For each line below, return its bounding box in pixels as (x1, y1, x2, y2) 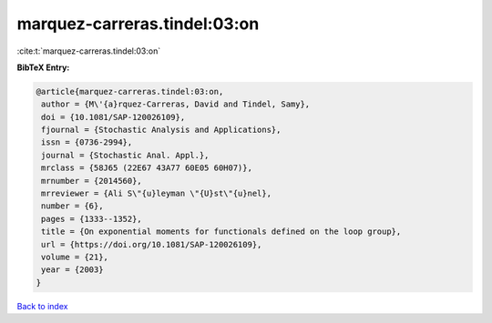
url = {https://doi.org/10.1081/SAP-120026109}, (41, 239, 262, 249)
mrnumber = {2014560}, (41, 176, 143, 186)
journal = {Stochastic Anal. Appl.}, (41, 150, 210, 160)
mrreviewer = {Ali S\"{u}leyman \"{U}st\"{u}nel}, (41, 188, 272, 199)
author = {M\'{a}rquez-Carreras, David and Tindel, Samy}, (41, 99, 311, 109)
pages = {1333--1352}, (41, 214, 143, 224)
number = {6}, (41, 201, 104, 211)
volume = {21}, (41, 252, 109, 262)
